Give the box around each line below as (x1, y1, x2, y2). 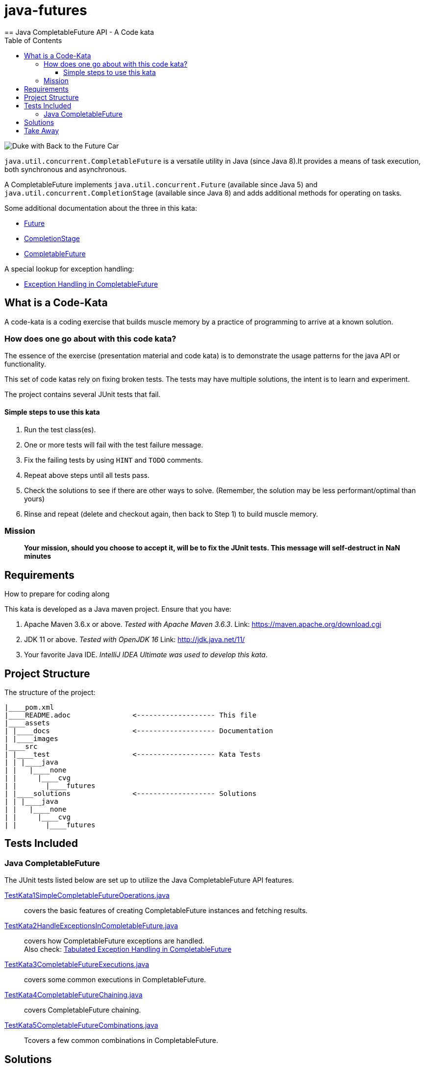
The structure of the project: (4, 688, 96, 696)
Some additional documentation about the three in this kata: (4, 203, 197, 212)
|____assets (4, 719, 50, 727)
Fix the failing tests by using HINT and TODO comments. (24, 455, 203, 464)
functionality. (4, 360, 47, 369)
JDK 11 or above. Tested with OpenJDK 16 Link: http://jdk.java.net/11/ (24, 635, 245, 644)
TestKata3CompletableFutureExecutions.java (4, 960, 150, 969)
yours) (24, 494, 45, 503)
